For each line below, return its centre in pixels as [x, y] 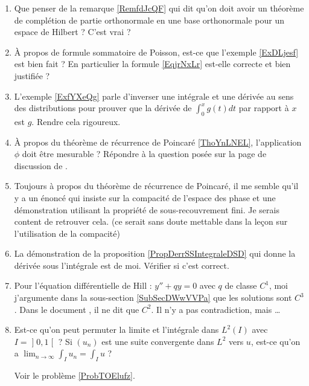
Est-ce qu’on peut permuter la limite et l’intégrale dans [116, 330]
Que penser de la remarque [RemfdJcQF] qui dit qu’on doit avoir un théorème [159, 8]
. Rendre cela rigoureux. [76, 121]
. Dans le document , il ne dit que [77, 309]
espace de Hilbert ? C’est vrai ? [72, 32]
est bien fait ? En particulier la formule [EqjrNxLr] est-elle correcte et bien [152, 64]
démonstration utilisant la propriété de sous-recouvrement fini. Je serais [147, 209]
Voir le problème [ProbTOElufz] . [75, 375]
